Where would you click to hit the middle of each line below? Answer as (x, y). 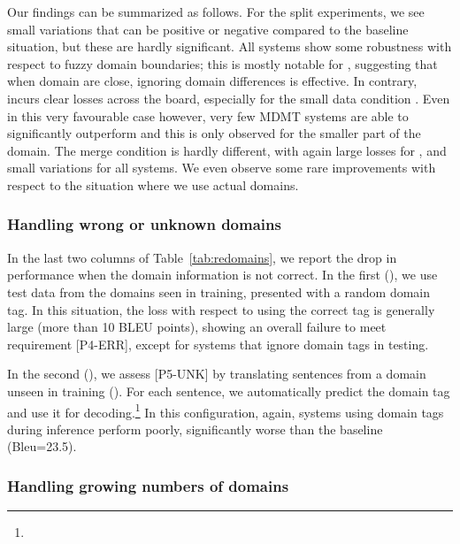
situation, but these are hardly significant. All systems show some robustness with (230, 46)
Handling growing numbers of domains (148, 485)
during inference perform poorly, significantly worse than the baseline (195, 429)
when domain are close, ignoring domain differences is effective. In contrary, (212, 81)
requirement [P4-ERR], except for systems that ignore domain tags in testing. (218, 344)
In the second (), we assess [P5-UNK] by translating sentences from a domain (217, 374)
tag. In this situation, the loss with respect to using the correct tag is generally (221, 309)
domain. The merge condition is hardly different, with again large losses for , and (227, 150)
